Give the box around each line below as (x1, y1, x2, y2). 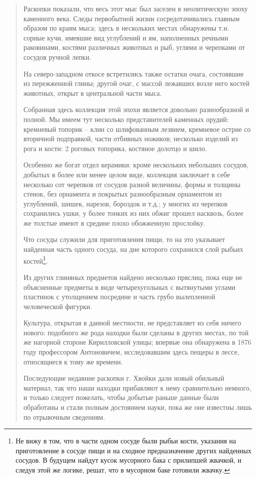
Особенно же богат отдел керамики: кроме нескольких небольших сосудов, (23, 159, 249, 170)
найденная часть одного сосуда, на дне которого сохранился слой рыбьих (23, 244, 244, 254)
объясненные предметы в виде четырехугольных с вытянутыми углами (23, 281, 236, 292)
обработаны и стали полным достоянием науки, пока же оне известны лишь (23, 402, 252, 412)
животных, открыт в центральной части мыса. (23, 87, 162, 98)
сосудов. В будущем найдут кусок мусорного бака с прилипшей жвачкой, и (15, 455, 242, 465)
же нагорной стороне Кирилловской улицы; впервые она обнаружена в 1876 (23, 337, 252, 347)
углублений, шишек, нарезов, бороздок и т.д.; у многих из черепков (23, 198, 227, 208)
